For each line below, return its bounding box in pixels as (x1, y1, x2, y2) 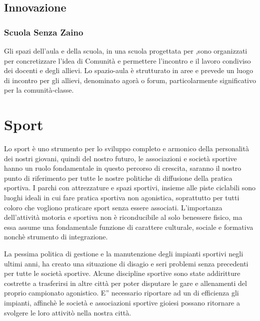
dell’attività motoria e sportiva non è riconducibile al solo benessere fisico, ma (4, 212, 242, 222)
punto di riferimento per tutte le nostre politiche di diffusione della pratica (4, 172, 232, 183)
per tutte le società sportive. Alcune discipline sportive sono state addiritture (4, 268, 240, 278)
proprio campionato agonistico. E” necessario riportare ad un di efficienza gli (4, 287, 239, 298)
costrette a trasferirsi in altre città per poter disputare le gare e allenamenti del (4, 277, 247, 288)
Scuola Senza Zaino (4, 26, 83, 38)
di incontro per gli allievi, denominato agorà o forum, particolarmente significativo (4, 75, 256, 85)
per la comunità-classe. (4, 85, 74, 95)
